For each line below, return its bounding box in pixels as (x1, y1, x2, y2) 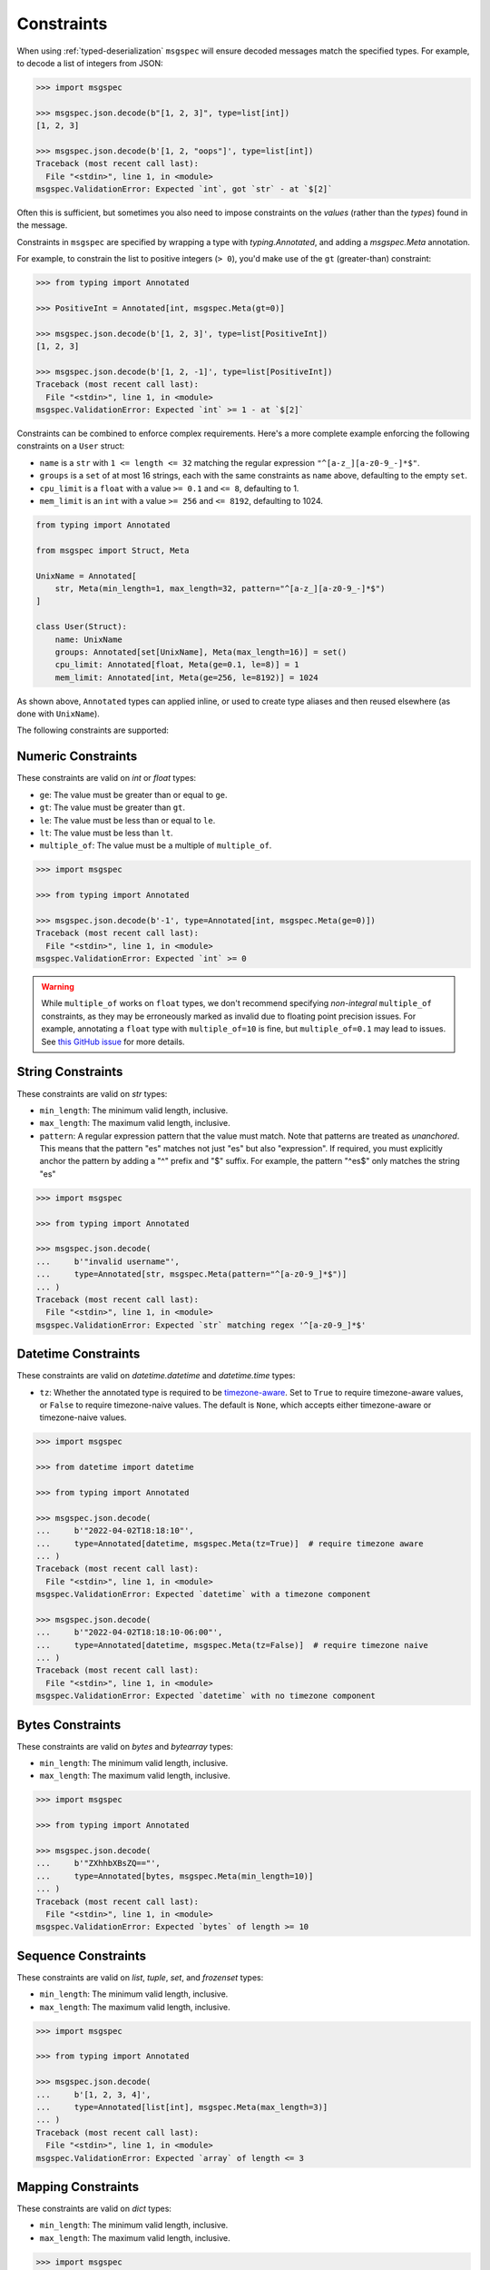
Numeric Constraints (16, 749, 138, 765)
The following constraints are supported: (16, 725, 170, 735)
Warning (41, 982, 74, 992)
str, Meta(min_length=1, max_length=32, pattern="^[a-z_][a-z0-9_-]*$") (54, 583, 386, 594)
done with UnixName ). (16, 708, 100, 719)
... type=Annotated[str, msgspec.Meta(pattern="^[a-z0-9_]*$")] (35, 1269, 348, 1279)
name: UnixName (54, 634, 122, 645)
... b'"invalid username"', (35, 1256, 181, 1267)
